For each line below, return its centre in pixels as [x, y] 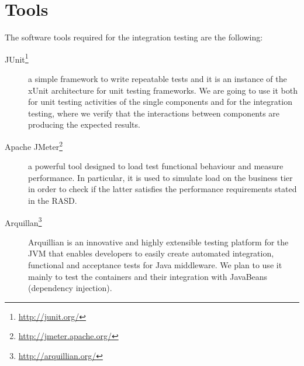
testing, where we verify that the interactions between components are [154, 113]
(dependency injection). [70, 288]
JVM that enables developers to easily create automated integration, [151, 253]
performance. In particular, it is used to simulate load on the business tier [160, 177]
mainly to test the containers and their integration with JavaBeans [148, 276]
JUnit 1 [17, 58]
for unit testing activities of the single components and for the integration [160, 102]
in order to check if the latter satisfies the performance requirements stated [163, 189]
